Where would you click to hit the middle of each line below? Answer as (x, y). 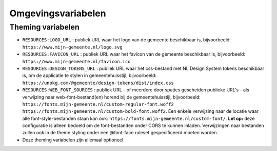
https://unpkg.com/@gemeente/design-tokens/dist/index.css (98, 83)
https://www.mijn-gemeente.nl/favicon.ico (76, 61)
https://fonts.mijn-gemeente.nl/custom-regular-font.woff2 (98, 104)
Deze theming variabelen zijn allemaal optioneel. (74, 140)
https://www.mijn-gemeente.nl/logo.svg (72, 47)
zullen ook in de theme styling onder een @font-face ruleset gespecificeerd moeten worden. (120, 133)
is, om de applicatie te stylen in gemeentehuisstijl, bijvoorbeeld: (89, 75)
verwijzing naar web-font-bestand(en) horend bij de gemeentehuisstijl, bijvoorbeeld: (112, 97)
